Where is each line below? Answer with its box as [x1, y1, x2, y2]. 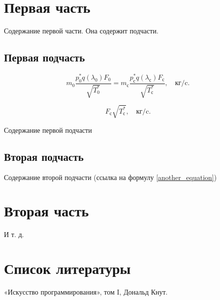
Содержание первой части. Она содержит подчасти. [4, 26, 158, 36]
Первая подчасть [4, 50, 85, 65]
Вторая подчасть [4, 149, 84, 164]
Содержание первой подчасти [4, 124, 92, 135]
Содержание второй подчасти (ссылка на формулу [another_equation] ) [4, 172, 217, 182]
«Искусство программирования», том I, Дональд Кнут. [4, 287, 168, 297]
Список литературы [4, 258, 131, 278]
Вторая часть [4, 201, 89, 221]
